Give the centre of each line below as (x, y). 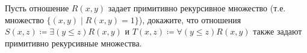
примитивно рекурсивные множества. (73, 43)
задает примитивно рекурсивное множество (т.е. (197, 8)
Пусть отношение (37, 8)
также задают (278, 31)
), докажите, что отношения (190, 19)
